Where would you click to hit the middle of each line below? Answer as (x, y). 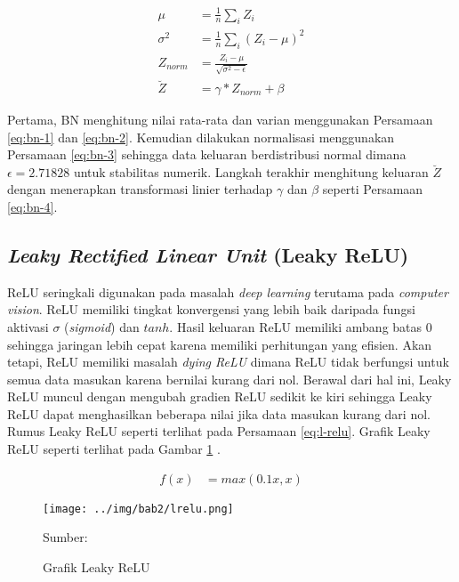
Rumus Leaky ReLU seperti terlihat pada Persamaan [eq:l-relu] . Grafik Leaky (219, 431)
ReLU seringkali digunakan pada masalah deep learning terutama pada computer (228, 291)
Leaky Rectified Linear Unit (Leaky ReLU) (208, 254)
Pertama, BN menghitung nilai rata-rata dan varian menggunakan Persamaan (220, 119)
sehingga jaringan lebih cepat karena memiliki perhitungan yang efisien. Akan (220, 344)
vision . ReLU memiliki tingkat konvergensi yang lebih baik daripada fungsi (211, 309)
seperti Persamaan (373, 189)
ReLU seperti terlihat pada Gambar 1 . (114, 449)
